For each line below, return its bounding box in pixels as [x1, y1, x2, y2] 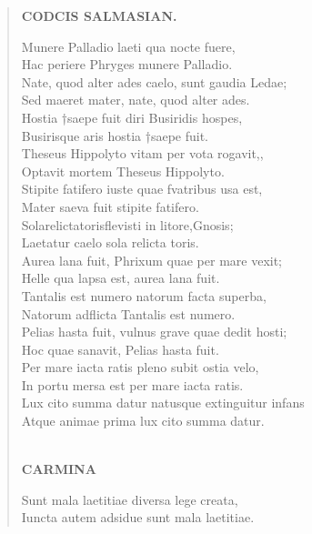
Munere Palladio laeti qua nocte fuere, [21, 36, 236, 55]
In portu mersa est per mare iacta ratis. [21, 375, 244, 394]
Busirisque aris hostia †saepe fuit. [21, 126, 209, 145]
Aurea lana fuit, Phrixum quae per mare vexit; [21, 250, 283, 269]
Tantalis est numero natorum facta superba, [21, 286, 267, 305]
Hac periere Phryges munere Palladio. [21, 55, 233, 74]
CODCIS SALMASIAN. [21, 6, 177, 25]
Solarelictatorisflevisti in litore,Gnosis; [21, 215, 234, 234]
